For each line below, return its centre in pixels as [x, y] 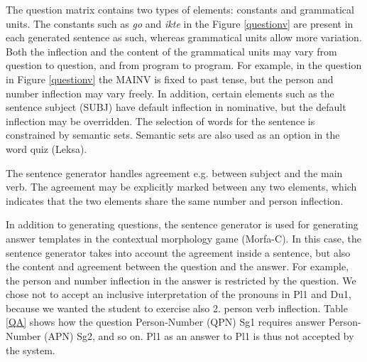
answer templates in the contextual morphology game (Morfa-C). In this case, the [183, 238]
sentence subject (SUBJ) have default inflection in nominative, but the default [176, 107]
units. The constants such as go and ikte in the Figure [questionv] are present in [180, 23]
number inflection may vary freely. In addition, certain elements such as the [170, 93]
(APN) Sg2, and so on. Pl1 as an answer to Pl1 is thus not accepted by [199, 336]
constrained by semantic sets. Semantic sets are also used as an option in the [173, 135]
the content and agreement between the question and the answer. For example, [177, 266]
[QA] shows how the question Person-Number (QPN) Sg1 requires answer [166, 322]
